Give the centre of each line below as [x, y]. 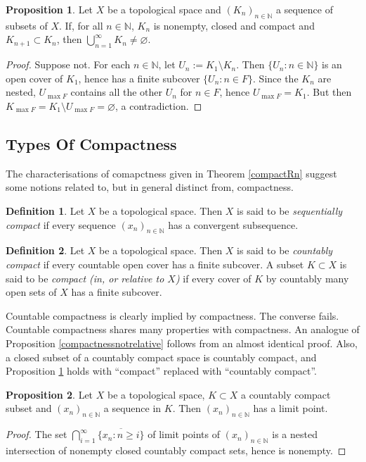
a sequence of [305, 9]
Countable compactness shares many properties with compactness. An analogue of [183, 329]
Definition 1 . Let [45, 210]
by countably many [307, 278]
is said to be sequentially [290, 210]
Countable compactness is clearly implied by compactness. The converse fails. [172, 315]
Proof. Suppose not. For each [68, 64]
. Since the [276, 78]
